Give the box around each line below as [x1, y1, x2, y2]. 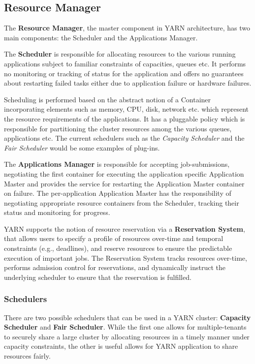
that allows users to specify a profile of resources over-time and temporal [4, 233, 223, 243]
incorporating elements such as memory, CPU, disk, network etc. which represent [4, 104, 249, 114]
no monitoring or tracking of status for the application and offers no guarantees [4, 68, 244, 78]
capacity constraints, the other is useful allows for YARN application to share [4, 341, 238, 351]
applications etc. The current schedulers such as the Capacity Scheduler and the [4, 133, 245, 143]
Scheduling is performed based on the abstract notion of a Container [4, 94, 211, 104]
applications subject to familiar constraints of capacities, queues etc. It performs [4, 58, 246, 68]
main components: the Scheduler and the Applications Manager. [4, 32, 198, 42]
